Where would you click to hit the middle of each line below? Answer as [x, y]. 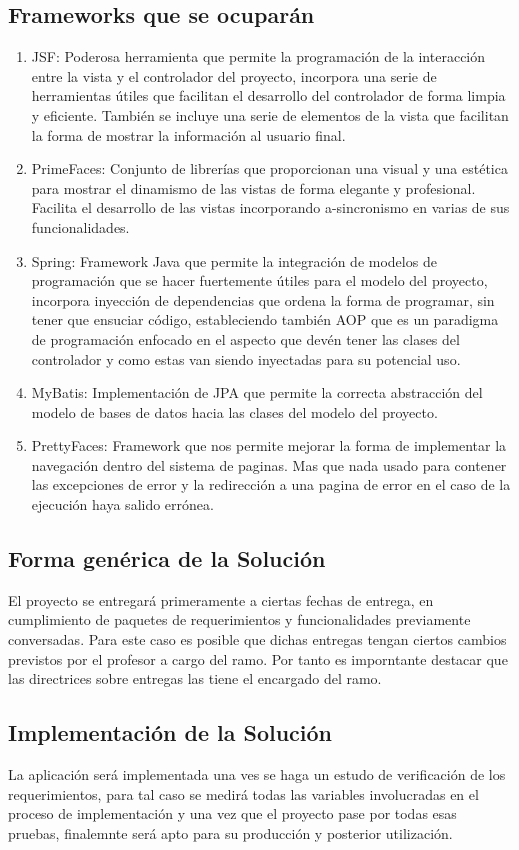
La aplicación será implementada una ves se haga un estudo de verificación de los [257, 774]
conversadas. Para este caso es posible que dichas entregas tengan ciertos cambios [257, 639]
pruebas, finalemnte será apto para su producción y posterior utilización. [230, 832]
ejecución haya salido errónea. [122, 504]
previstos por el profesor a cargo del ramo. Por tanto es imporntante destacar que [258, 658]
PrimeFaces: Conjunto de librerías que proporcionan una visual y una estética [269, 168]
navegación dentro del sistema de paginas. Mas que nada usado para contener [269, 464]
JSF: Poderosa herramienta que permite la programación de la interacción [258, 56]
